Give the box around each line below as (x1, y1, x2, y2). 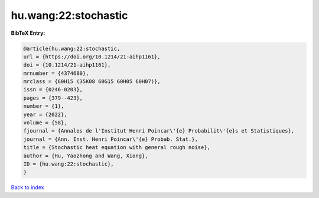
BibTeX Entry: (11, 29, 45, 37)
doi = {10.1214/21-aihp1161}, (23, 62, 111, 68)
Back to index (11, 184, 44, 191)
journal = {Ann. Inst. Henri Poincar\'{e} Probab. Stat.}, (23, 136, 198, 143)
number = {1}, (23, 103, 64, 110)
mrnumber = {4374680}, (23, 70, 89, 77)
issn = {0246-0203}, (23, 86, 83, 93)
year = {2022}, (23, 111, 67, 118)
